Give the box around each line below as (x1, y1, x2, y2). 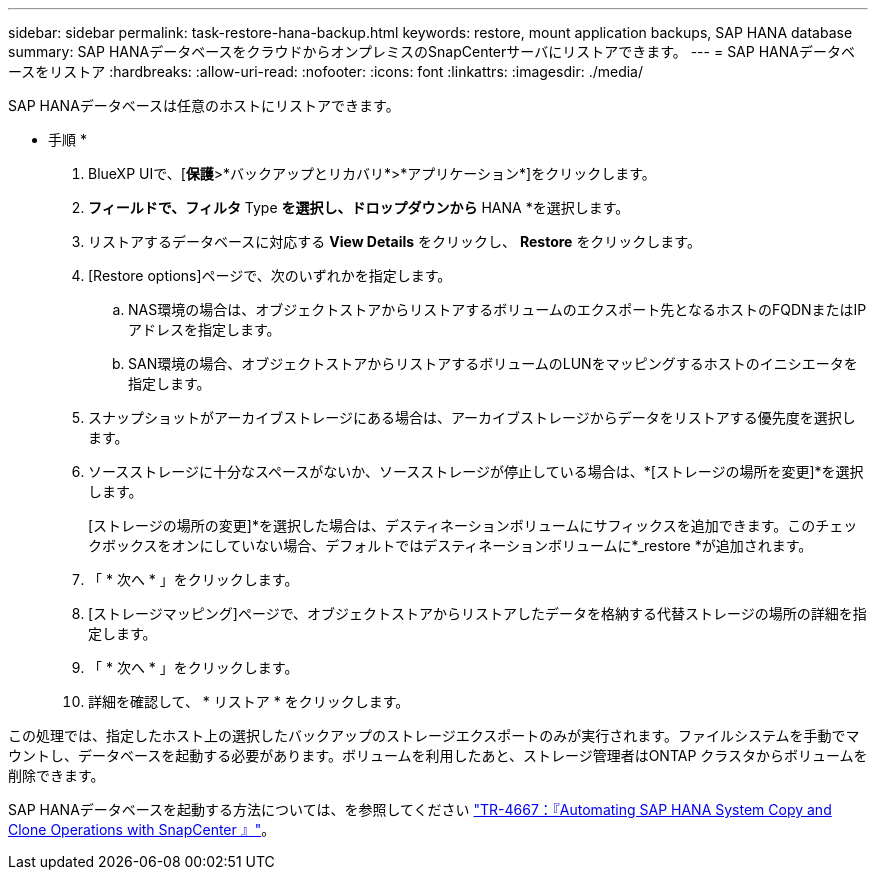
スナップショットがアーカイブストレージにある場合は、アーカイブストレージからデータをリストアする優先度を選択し (88, 409, 856, 426)
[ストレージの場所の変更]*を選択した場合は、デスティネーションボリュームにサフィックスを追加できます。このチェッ (88, 517, 858, 534)
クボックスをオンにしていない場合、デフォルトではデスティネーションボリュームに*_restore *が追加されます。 (88, 537, 813, 554)
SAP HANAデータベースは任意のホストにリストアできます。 (8, 97, 400, 114)
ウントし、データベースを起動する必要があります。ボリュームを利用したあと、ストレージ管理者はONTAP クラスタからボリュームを (8, 747, 868, 764)
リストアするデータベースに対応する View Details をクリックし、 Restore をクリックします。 (88, 233, 701, 250)
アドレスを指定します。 (128, 321, 281, 338)
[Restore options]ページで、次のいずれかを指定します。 (88, 267, 452, 284)
